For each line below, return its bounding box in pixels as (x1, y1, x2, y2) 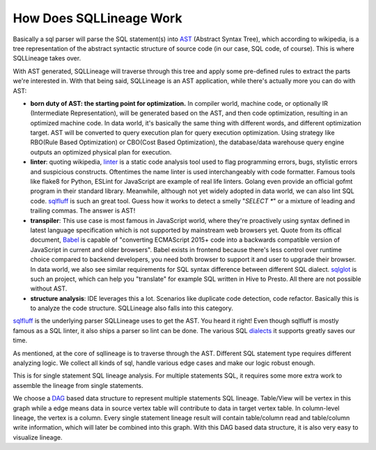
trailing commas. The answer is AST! (30, 206, 136, 215)
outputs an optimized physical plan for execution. (30, 148, 172, 156)
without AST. (30, 284, 68, 293)
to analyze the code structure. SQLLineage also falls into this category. (30, 304, 233, 313)
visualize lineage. (13, 433, 63, 442)
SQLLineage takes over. (13, 54, 81, 63)
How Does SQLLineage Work (13, 10, 182, 26)
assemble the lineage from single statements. (13, 381, 143, 389)
